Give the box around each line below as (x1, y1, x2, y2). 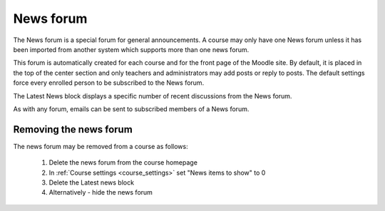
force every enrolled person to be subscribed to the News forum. (13, 78, 205, 87)
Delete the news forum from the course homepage (48, 158, 197, 167)
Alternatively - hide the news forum (48, 188, 153, 197)
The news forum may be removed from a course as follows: (13, 142, 188, 150)
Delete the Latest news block (48, 178, 135, 187)
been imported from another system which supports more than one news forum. (13, 45, 250, 53)
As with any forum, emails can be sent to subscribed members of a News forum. (13, 104, 250, 113)
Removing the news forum (13, 123, 133, 135)
